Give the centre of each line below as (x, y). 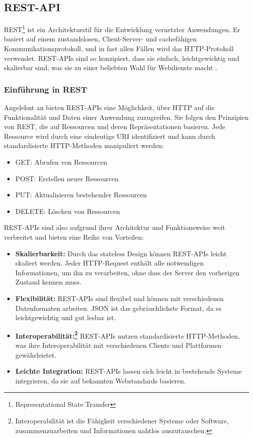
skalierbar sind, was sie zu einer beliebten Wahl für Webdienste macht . (111, 67)
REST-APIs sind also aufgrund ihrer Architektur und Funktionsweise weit (115, 227)
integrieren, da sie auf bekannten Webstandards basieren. (100, 380)
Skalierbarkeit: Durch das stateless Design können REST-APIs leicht (121, 253)
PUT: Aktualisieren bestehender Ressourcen (81, 195)
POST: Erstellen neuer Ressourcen (67, 178)
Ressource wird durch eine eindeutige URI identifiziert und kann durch (109, 136)
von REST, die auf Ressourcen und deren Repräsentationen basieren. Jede (115, 126)
